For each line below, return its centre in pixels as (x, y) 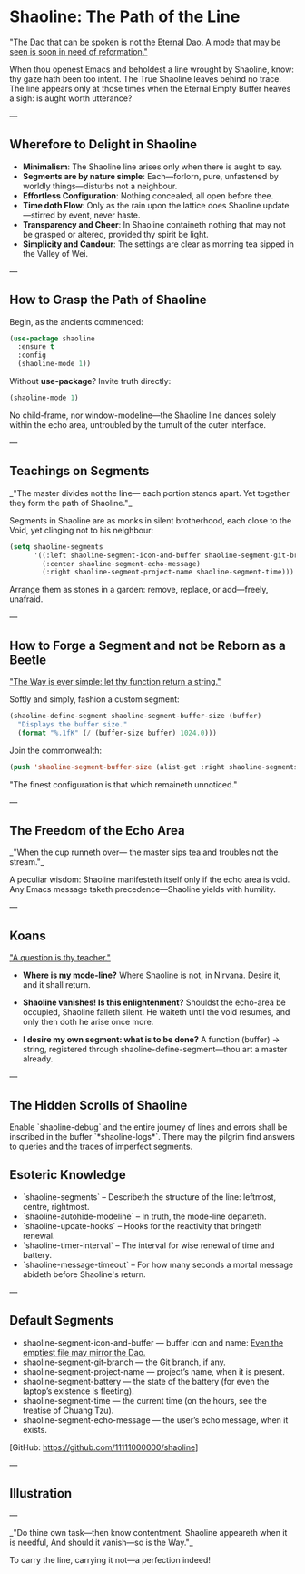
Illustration (41, 1493)
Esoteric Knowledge (68, 1175)
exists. (34, 1429)
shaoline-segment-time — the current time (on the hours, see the (145, 1400)
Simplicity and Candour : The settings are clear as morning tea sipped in (158, 244)
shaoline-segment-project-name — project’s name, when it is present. (154, 1371)
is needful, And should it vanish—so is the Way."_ (101, 1543)
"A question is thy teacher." (60, 958)
